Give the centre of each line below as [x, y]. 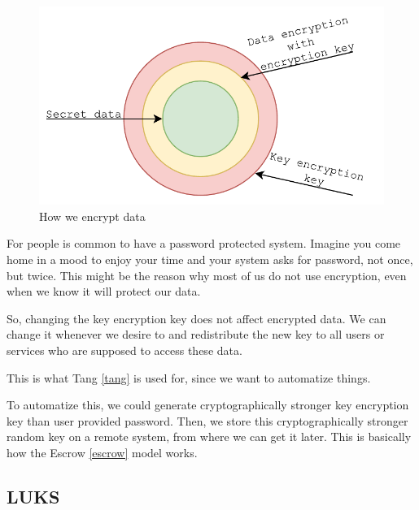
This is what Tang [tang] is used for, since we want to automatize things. [189, 377]
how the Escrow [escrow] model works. [102, 452]
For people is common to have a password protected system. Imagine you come [204, 243]
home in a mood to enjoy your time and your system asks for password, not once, [210, 259]
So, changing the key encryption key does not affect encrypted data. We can [196, 318]
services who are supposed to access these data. [124, 350]
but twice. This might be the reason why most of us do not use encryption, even [207, 275]
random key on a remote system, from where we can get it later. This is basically [209, 437]
